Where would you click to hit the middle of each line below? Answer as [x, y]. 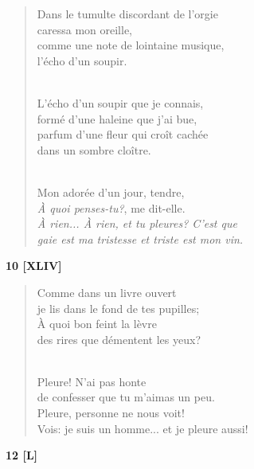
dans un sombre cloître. [94, 149]
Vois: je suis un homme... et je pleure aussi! [143, 428]
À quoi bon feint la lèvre [97, 324]
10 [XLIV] [34, 266]
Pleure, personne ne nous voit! [111, 413]
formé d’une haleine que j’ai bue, [117, 118]
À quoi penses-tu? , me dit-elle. [111, 207]
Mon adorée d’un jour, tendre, [111, 192]
